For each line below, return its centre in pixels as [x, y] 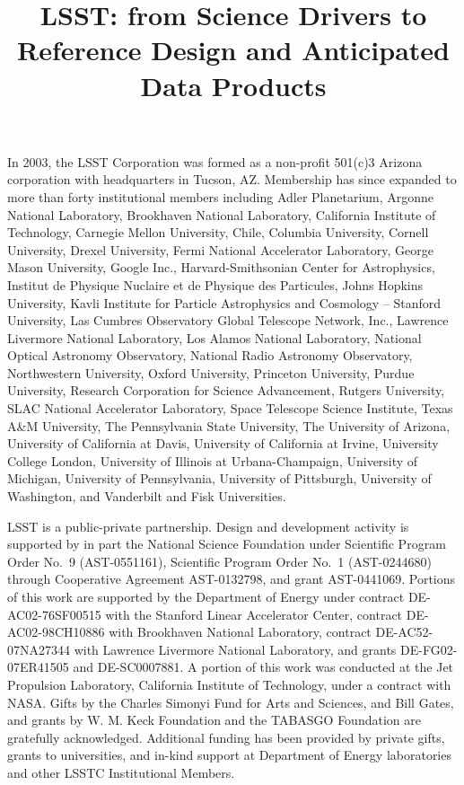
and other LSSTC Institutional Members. [121, 772]
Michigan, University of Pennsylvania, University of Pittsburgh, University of [219, 478]
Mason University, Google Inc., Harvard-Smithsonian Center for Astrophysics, [221, 267]
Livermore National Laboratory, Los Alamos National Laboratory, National [214, 337]
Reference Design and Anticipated [233, 50]
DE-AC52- [404, 632]
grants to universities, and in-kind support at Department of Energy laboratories [229, 755]
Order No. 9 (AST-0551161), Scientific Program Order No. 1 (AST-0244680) [219, 561]
